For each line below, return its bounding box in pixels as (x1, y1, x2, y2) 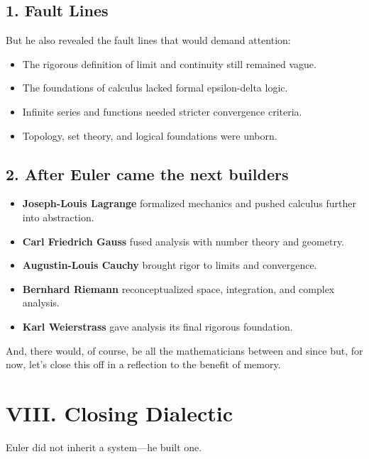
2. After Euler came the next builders (6, 162, 289, 184)
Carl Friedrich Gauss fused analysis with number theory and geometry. (22, 233, 345, 248)
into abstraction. (22, 209, 94, 224)
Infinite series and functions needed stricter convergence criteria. (22, 104, 302, 118)
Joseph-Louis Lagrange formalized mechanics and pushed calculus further (22, 196, 356, 211)
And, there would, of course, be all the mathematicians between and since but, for (6, 343, 363, 358)
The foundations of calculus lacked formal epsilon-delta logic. (22, 80, 288, 95)
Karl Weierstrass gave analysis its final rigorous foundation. (22, 319, 293, 333)
